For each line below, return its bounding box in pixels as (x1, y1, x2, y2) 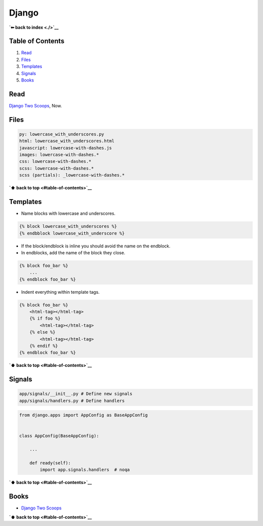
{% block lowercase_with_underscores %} (19, 223, 117, 229)
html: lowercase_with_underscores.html (19, 138, 114, 144)
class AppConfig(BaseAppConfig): (19, 433, 99, 439)
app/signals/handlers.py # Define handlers (19, 398, 125, 404)
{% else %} (29, 329, 56, 335)
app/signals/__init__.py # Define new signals (19, 391, 132, 397)
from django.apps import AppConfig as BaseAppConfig (19, 412, 148, 418)
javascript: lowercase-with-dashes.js (19, 145, 112, 151)
